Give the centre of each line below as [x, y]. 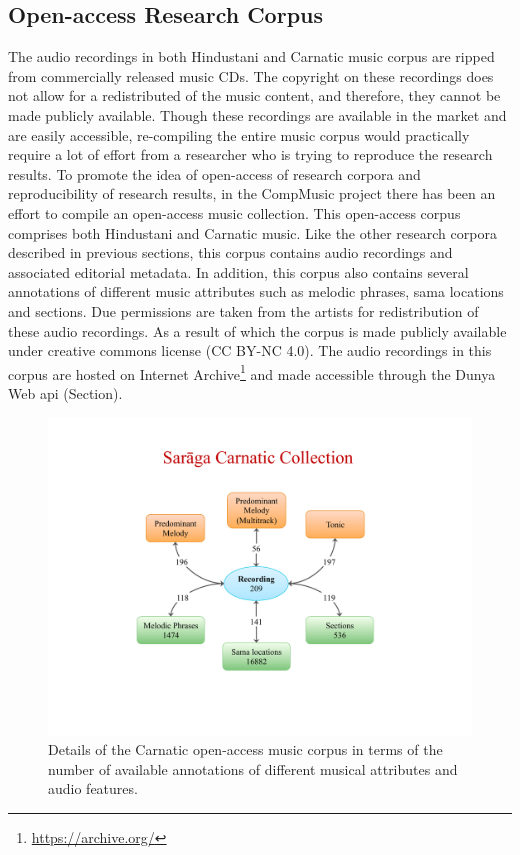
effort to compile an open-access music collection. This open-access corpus [234, 212]
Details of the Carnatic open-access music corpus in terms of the [245, 749]
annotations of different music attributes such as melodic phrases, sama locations [256, 291]
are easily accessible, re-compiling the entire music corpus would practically [239, 134]
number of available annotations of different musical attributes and [253, 768]
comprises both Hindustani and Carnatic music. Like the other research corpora [252, 232]
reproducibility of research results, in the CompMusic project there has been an [252, 193]
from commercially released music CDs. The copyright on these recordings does [251, 75]
